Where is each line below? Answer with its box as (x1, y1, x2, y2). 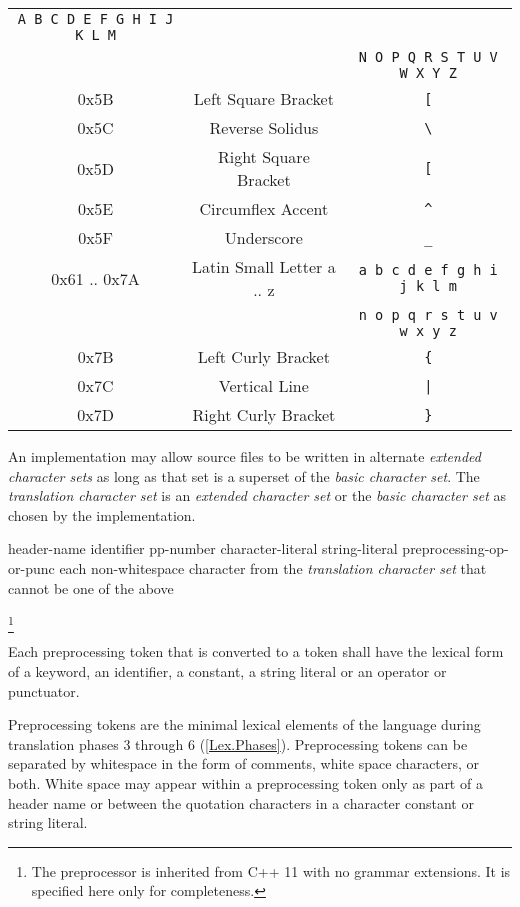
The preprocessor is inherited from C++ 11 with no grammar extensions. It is (31, 860, 511, 881)
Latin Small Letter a (192, 255, 336, 278)
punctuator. (8, 680, 80, 701)
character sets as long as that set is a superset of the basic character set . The (8, 465, 480, 486)
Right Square (217, 145, 310, 168)
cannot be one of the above (8, 577, 174, 598)
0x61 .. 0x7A (51, 266, 140, 290)
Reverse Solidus (209, 116, 319, 139)
